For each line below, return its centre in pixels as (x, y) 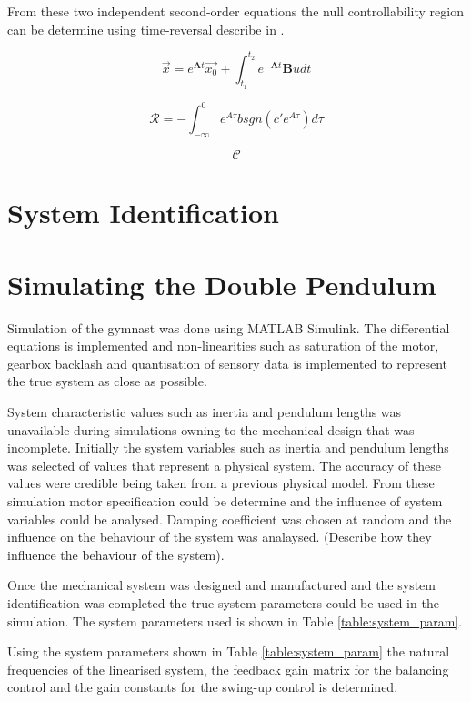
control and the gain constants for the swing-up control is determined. (203, 687)
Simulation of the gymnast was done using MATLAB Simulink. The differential (229, 327)
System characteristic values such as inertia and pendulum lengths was (205, 412)
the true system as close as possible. (107, 381)
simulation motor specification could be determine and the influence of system (225, 501)
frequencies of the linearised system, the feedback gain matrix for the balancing (228, 669)
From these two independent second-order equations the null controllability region (235, 11)
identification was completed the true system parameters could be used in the (223, 603)
